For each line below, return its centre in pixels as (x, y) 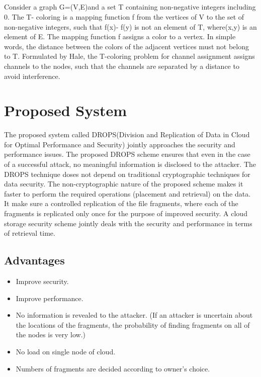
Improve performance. (50, 298)
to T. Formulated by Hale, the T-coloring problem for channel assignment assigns (129, 56)
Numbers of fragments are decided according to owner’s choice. (113, 368)
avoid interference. (32, 76)
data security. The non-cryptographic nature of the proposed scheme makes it (124, 184)
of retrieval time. (30, 233)
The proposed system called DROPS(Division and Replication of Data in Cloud (127, 134)
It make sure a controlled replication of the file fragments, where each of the (121, 203)
